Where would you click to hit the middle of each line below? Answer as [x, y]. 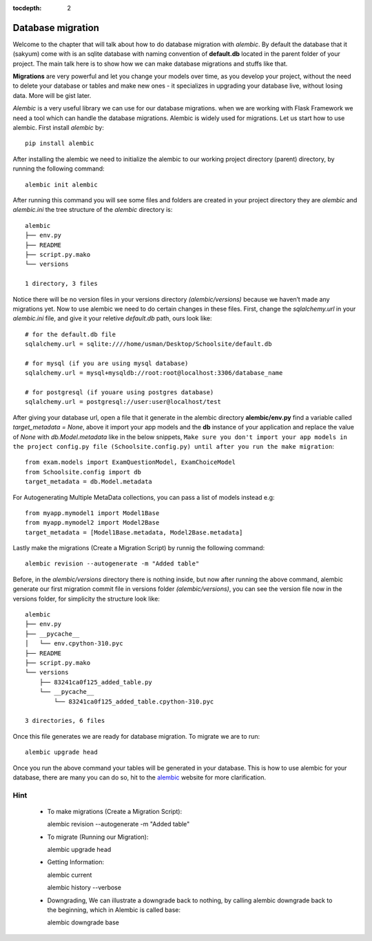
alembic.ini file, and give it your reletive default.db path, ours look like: [113, 318]
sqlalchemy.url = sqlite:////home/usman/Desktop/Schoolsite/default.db [148, 344]
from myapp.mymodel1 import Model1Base [92, 513]
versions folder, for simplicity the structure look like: [86, 599]
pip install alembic [60, 144]
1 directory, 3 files [61, 284]
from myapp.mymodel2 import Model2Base [92, 523]
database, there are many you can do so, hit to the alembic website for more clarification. [139, 777]
